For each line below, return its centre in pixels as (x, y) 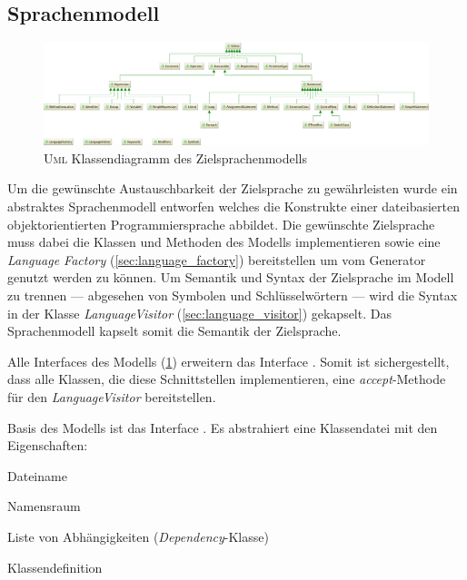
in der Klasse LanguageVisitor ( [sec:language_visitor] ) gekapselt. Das (199, 313)
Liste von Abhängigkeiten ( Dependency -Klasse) (138, 536)
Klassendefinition (55, 567)
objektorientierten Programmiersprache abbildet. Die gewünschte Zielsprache (221, 224)
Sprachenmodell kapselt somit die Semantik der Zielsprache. (174, 331)
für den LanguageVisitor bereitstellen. (112, 396)
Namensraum (44, 506)
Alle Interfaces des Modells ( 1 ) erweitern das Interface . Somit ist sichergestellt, (229, 361)
